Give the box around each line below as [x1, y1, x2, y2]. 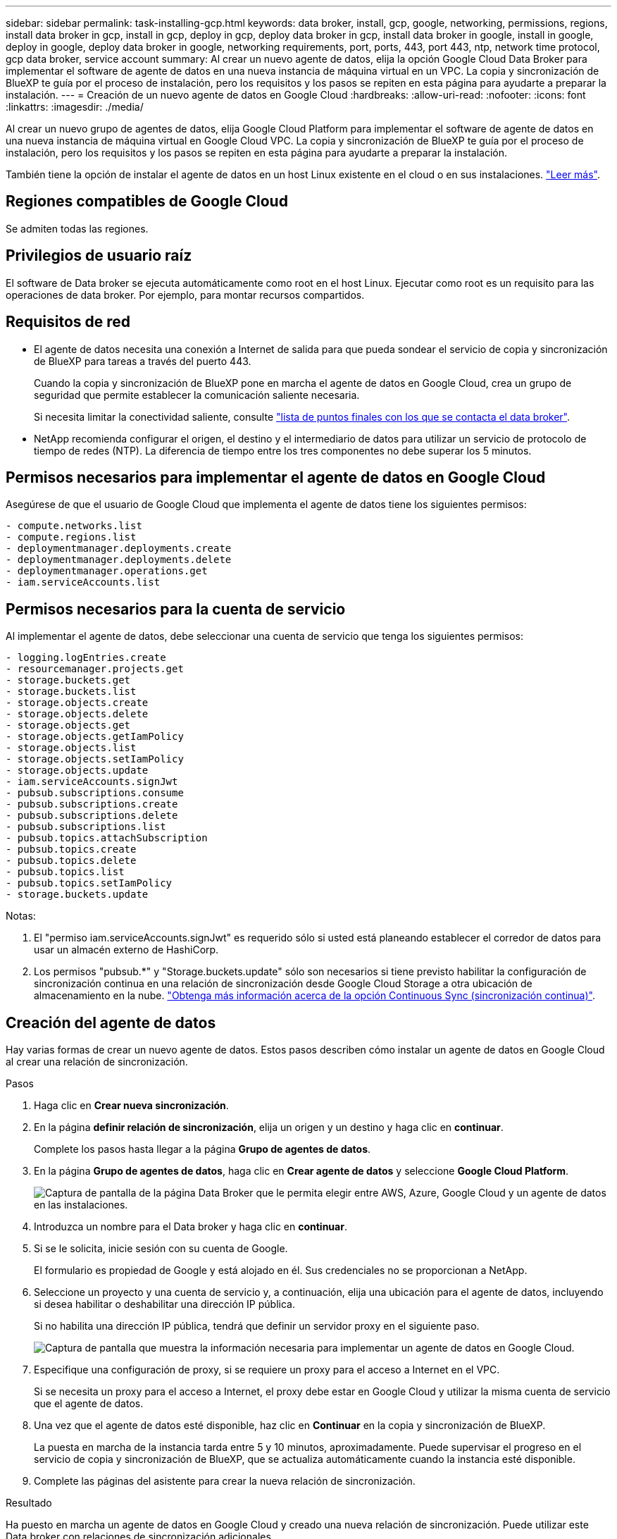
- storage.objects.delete [6, 708, 149, 720]
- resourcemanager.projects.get [6, 663, 184, 675]
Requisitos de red [6, 313, 131, 331]
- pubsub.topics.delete [6, 855, 137, 867]
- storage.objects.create [6, 697, 149, 709]
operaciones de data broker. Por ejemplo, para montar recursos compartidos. [6, 288, 365, 301]
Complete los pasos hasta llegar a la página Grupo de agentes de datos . [34, 1143, 371, 1156]
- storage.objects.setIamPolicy [6, 753, 184, 765]
